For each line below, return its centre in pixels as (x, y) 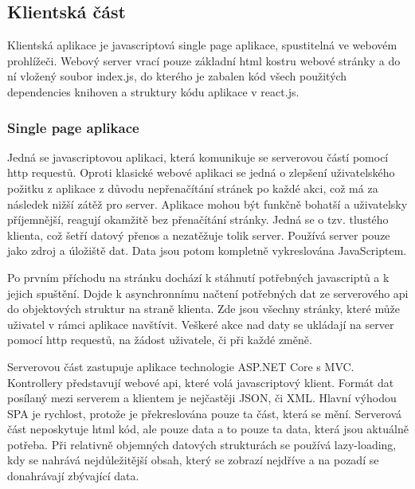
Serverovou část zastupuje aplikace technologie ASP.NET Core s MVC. (181, 366)
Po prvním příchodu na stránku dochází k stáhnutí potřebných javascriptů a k (198, 277)
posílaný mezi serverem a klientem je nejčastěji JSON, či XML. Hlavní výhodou (202, 398)
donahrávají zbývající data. (73, 476)
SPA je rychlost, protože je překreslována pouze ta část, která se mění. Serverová (205, 413)
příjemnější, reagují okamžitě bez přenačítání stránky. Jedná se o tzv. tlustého (198, 219)
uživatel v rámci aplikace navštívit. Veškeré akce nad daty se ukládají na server (201, 324)
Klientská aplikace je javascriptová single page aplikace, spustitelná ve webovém (202, 45)
